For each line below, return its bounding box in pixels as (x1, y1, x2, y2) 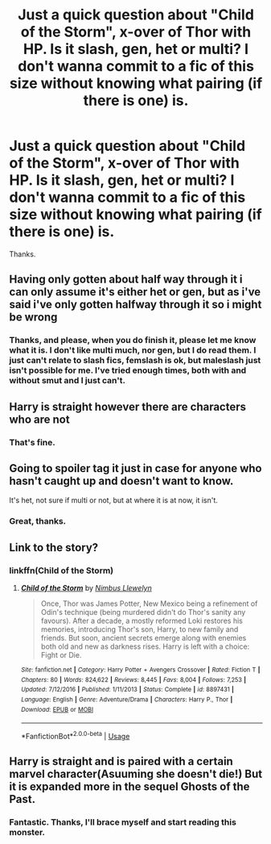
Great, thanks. (9, 516, 67, 527)
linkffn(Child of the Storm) (9, 565, 114, 576)
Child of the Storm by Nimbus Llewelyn (20, 583, 152, 592)
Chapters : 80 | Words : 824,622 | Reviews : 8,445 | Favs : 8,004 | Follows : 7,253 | (20, 675, 247, 683)
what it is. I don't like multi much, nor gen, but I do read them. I (9, 345, 257, 356)
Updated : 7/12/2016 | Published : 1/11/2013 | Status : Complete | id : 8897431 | (20, 686, 234, 694)
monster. (9, 827, 45, 838)
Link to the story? (9, 541, 99, 554)
